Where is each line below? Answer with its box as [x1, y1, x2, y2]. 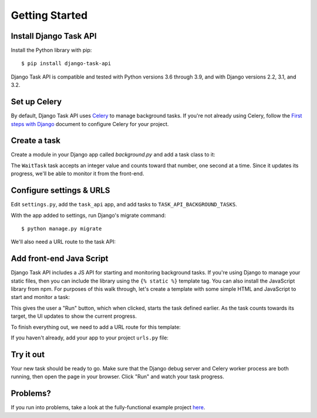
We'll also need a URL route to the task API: [11, 238, 116, 246]
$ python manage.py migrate [21, 225, 102, 232]
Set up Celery [11, 97, 62, 107]
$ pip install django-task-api [21, 60, 112, 67]
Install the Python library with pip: [11, 47, 92, 54]
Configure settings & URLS [11, 185, 110, 196]
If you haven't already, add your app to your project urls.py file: [11, 334, 168, 341]
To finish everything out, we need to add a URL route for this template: [11, 323, 181, 331]
